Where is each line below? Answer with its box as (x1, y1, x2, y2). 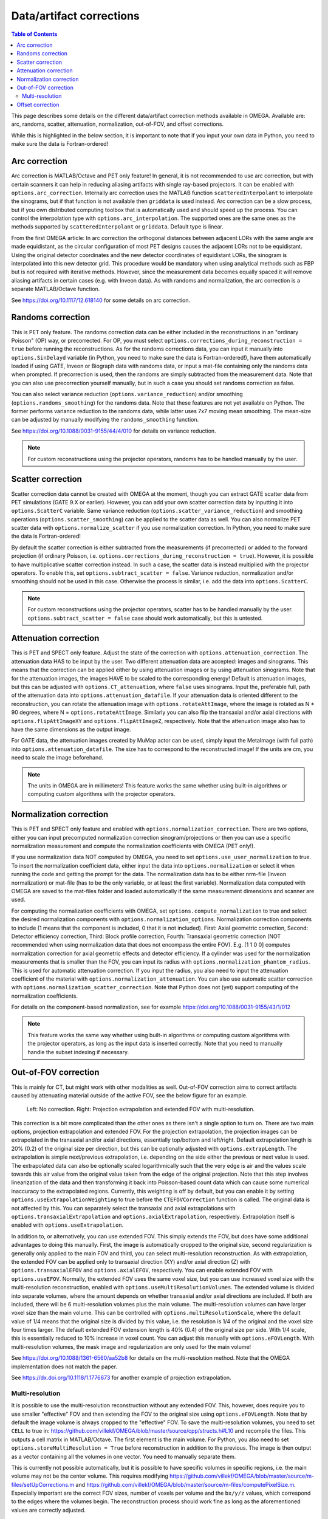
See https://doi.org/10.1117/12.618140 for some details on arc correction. (11, 297, 191, 304)
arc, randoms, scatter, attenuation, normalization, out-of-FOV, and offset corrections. (11, 120, 224, 128)
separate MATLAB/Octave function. (11, 286, 100, 293)
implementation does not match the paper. (11, 1363, 118, 1370)
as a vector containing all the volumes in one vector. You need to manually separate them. (11, 1453, 236, 1460)
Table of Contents (11, 30, 58, 38)
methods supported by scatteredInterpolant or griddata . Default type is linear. (11, 223, 224, 230)
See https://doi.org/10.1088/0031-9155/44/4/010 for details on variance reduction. (11, 427, 216, 434)
